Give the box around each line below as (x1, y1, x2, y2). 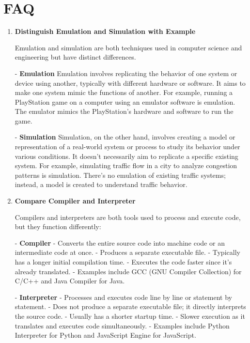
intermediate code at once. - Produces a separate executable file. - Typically (15, 247, 240, 257)
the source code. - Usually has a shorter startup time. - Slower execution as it (15, 311, 245, 321)
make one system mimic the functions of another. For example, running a (15, 87, 233, 97)
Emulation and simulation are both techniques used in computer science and (15, 42, 242, 52)
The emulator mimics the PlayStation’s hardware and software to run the (15, 106, 234, 116)
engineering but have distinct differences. (15, 52, 136, 62)
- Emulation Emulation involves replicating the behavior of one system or (15, 68, 237, 78)
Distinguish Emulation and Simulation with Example (15, 26, 196, 36)
